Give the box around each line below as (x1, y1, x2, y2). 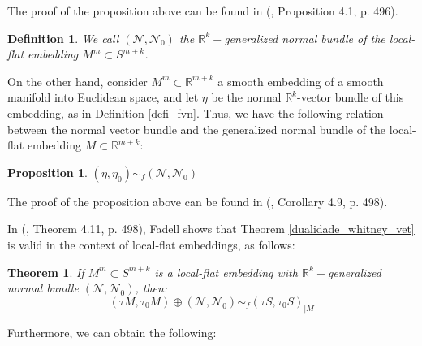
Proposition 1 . (7, 163, 88, 180)
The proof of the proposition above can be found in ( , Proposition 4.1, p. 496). (7, 2, 398, 19)
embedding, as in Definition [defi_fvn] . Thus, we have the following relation (7, 104, 384, 121)
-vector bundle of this (296, 89, 404, 106)
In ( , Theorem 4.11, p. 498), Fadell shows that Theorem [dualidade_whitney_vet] (7, 220, 415, 237)
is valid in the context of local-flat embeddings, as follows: (7, 236, 295, 253)
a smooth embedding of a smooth (217, 72, 384, 89)
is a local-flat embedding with (154, 263, 298, 280)
